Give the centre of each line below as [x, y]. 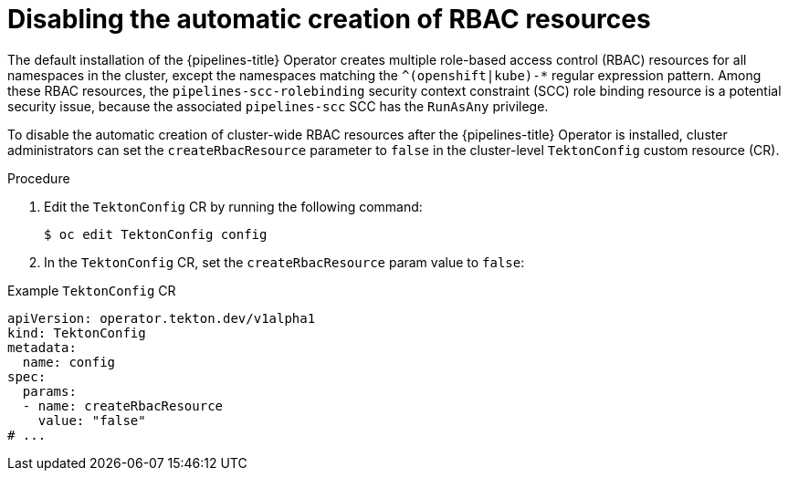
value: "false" [92, 420]
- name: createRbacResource [123, 405]
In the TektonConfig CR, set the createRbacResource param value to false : [284, 262]
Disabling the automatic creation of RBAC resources [329, 19]
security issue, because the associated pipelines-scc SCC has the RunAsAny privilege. [278, 106]
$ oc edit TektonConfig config [156, 234]
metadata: [42, 347]
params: [49, 391]
